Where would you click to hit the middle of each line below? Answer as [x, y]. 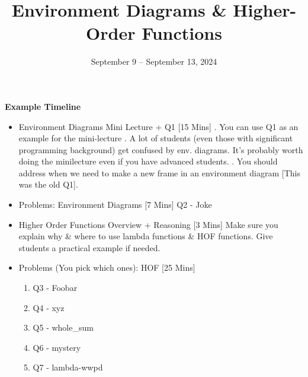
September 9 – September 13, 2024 [154, 61]
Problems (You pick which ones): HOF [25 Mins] [107, 267]
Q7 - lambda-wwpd [68, 367]
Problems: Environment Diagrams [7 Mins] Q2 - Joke [115, 205]
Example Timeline [43, 106]
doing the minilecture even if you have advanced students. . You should [148, 161]
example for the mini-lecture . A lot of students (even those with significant [156, 138]
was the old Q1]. [48, 184]
